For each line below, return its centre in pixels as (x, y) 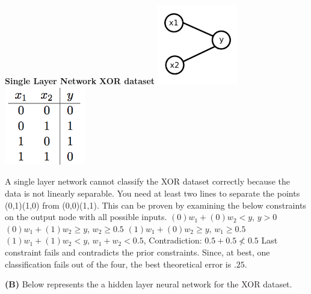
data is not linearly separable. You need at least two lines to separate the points (152, 193)
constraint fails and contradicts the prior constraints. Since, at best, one (137, 252)
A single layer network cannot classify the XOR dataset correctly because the (147, 181)
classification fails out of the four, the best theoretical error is (118, 264)
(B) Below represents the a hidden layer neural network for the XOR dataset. (149, 284)
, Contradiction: (173, 240)
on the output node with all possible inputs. (86, 217)
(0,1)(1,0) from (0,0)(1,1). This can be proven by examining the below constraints (155, 205)
